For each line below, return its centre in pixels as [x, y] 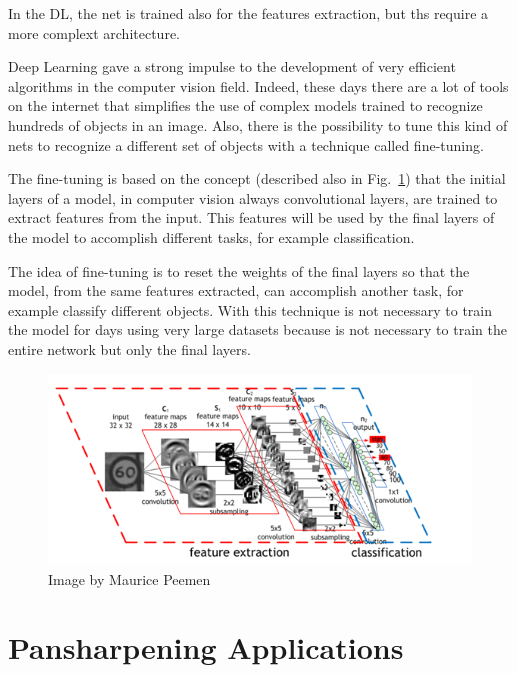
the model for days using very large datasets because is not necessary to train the [257, 329]
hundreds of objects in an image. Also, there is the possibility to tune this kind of [258, 124]
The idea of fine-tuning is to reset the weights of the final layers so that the [239, 270]
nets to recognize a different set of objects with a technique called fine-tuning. [246, 144]
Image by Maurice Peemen [129, 578]
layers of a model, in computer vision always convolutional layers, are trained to [253, 197]
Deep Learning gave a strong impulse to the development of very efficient [232, 66]
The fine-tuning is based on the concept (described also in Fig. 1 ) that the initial [257, 178]
